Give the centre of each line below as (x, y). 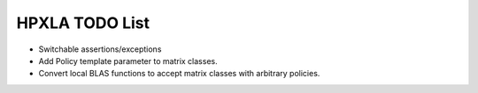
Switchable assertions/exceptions (100, 49)
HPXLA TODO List (83, 23)
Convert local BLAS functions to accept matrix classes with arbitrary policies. (179, 74)
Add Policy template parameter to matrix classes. (128, 61)
